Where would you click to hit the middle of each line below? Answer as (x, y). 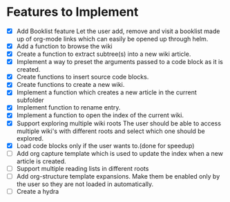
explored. (30, 138)
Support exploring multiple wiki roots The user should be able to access (119, 123)
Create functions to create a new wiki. (70, 85)
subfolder (30, 100)
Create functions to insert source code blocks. (83, 77)
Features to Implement (73, 12)
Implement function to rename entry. (68, 108)
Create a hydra (38, 191)
